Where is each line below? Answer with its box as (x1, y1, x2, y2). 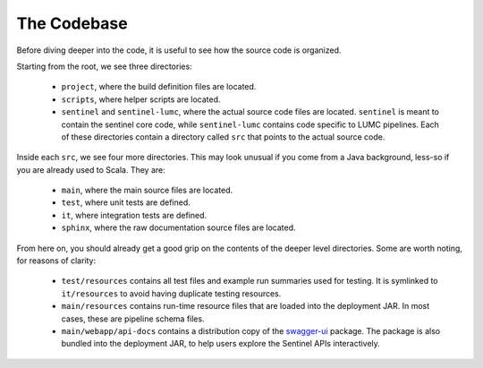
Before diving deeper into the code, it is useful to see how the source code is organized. (16, 45, 342, 56)
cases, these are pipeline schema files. (61, 313, 205, 324)
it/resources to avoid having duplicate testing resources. (61, 287, 282, 299)
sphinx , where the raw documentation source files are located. (61, 222, 296, 233)
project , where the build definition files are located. (61, 81, 257, 92)
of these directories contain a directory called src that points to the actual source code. (61, 131, 386, 142)
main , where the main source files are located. (61, 184, 233, 196)
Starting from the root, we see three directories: (16, 61, 192, 72)
